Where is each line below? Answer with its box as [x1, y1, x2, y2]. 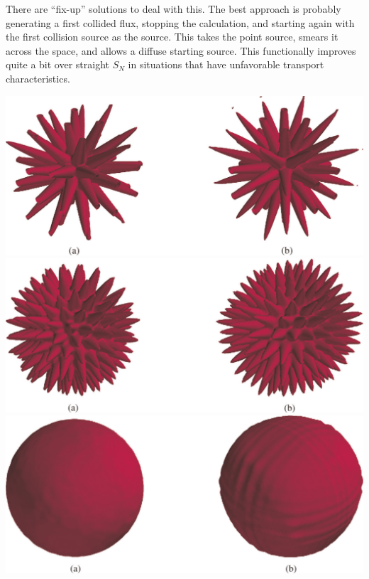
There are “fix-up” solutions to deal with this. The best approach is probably [6, 1, 341, 16]
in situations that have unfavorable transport [128, 57, 324, 72]
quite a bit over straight [6, 57, 109, 72]
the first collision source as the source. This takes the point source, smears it [6, 29, 338, 44]
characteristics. [6, 70, 70, 85]
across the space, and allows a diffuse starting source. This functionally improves [6, 43, 356, 58]
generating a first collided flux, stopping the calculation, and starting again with [6, 15, 355, 30]
